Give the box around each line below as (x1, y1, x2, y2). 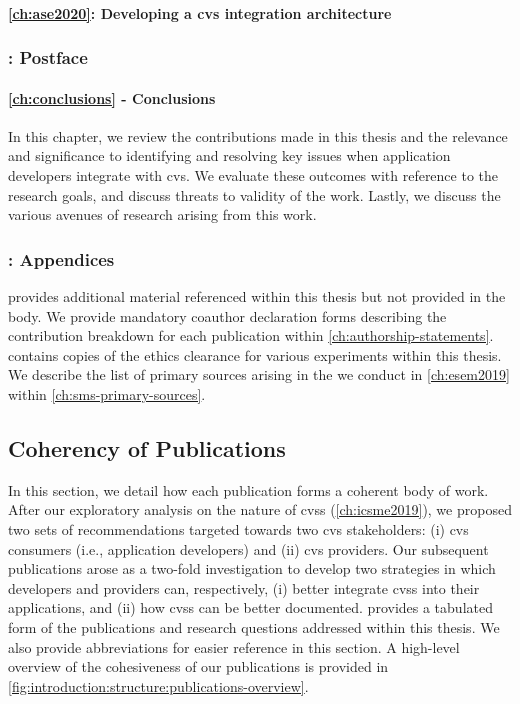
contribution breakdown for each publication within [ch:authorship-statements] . (8, 325, 494, 346)
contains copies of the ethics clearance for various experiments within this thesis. (8, 344, 502, 365)
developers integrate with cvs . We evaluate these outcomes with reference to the (8, 165, 499, 186)
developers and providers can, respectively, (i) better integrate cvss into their (8, 577, 480, 598)
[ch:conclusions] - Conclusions (8, 87, 216, 108)
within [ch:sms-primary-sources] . (8, 383, 206, 404)
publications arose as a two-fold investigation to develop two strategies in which (8, 558, 496, 579)
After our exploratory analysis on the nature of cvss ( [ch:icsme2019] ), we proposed (8, 499, 512, 520)
